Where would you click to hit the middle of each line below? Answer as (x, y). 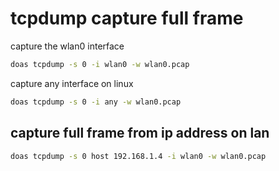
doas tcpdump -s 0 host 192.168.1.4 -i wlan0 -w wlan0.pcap (138, 156)
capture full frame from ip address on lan (140, 133)
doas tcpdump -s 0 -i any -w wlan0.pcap (96, 102)
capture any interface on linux (72, 83)
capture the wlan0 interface (67, 46)
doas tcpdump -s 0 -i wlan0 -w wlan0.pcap (100, 64)
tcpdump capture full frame (127, 18)
